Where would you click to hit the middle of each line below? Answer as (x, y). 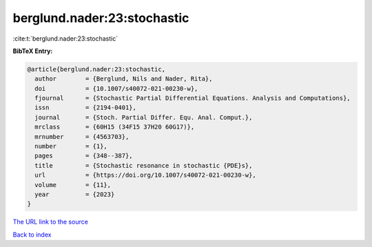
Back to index (32, 235)
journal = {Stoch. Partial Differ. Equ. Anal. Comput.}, (144, 117)
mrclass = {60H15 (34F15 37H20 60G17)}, (115, 127)
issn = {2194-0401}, (86, 108)
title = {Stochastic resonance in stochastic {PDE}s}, (144, 165)
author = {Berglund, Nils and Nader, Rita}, (124, 79)
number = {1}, (71, 147)
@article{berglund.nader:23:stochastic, (96, 69)
